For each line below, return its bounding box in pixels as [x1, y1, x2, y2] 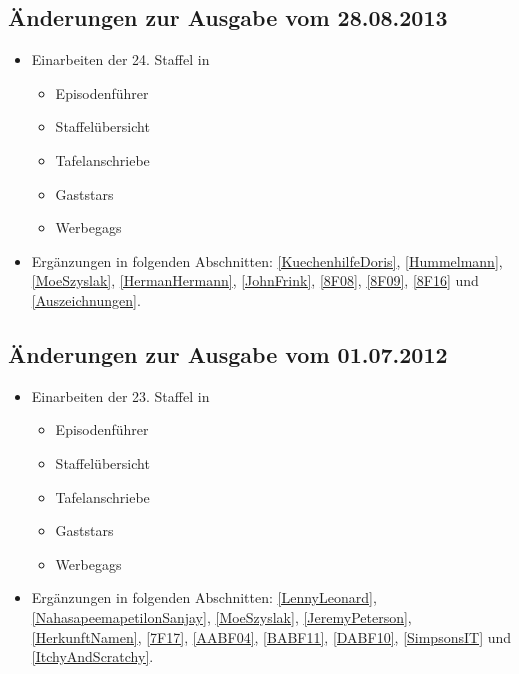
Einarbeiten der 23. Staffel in [31, 385, 210, 406]
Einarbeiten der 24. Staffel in [31, 49, 210, 70]
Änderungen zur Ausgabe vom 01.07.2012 [8, 338, 448, 369]
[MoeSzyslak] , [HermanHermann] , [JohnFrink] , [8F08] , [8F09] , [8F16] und [31, 270, 479, 291]
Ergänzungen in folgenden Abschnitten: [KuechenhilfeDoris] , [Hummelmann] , [31, 250, 503, 271]
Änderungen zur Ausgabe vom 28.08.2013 [8, 2, 448, 33]
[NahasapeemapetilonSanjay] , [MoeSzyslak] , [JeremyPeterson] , [31, 606, 412, 627]
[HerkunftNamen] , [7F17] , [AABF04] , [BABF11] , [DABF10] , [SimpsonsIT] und [31, 626, 512, 647]
